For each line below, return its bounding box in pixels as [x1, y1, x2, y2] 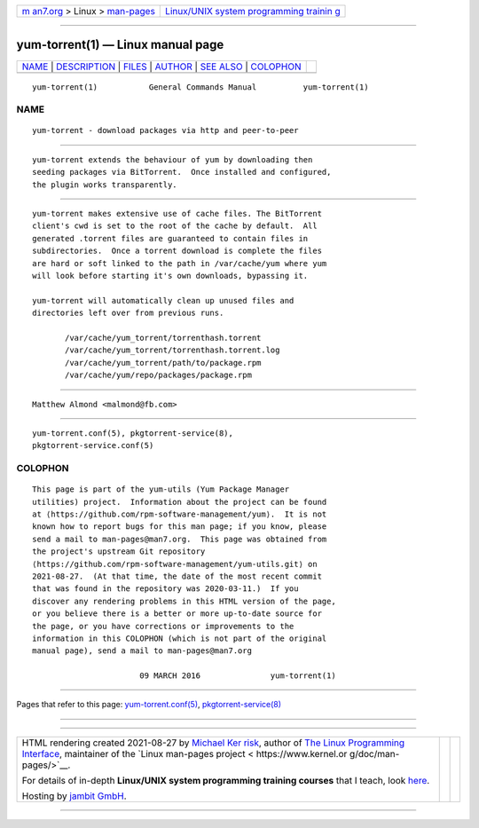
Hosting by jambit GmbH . [21, 790, 128, 802]
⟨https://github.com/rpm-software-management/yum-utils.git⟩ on [32, 559, 318, 569]
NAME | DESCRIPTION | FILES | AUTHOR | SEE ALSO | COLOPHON [21, 60, 302, 73]
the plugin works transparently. [32, 179, 177, 190]
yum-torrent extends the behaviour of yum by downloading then [32, 154, 313, 164]
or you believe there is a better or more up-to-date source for [32, 609, 323, 619]
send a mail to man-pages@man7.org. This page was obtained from [32, 533, 327, 544]
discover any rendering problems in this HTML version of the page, [32, 595, 336, 606]
